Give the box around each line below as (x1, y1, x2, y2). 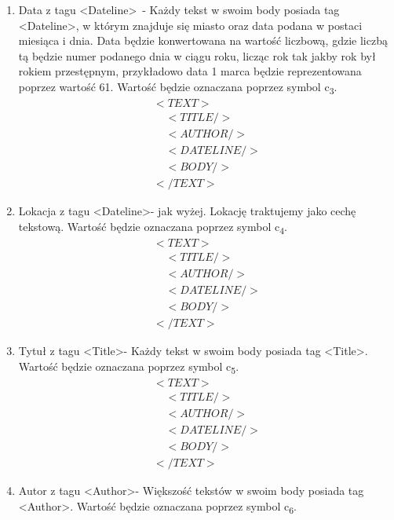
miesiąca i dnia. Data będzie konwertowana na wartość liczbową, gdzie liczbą (18, 32, 388, 49)
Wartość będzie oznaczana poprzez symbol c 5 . (18, 357, 239, 376)
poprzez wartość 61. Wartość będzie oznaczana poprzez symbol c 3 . (18, 78, 337, 97)
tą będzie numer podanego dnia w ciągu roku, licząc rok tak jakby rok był (18, 47, 376, 64)
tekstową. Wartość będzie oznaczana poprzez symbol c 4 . (18, 218, 287, 236)
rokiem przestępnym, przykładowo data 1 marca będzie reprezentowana (18, 63, 362, 79)
